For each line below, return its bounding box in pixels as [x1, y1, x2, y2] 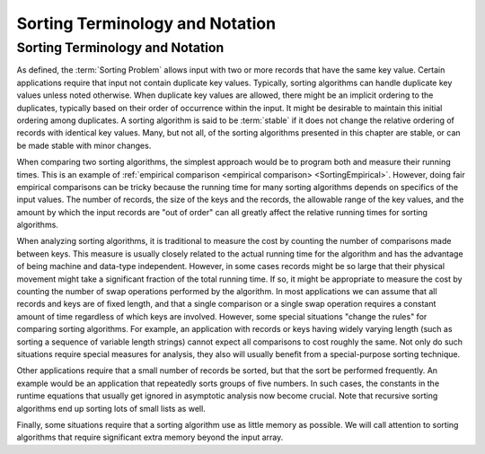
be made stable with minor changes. [16, 140, 152, 151]
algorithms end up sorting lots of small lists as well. [16, 403, 206, 414]
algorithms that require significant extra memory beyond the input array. [16, 432, 284, 443]
